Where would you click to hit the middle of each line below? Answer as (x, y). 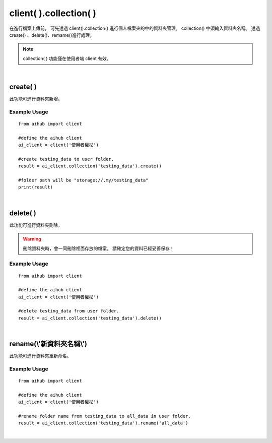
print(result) (36, 187)
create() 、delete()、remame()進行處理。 (52, 35)
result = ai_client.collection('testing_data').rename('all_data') (103, 423)
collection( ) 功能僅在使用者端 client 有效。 (67, 58)
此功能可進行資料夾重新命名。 (40, 356)
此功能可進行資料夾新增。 (36, 99)
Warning (32, 239)
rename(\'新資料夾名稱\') (48, 344)
